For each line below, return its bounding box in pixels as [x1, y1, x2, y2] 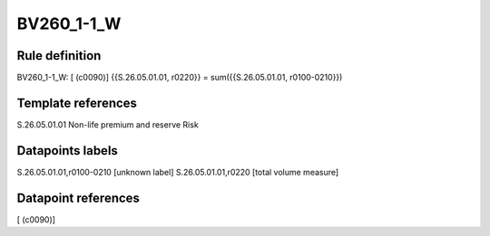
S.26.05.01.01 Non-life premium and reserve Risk [16, 118, 199, 130]
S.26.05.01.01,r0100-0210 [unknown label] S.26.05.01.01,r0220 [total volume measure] [16, 166, 339, 177]
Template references [16, 95, 138, 110]
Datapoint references [16, 190, 141, 205]
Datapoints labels [16, 143, 118, 158]
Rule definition [16, 48, 102, 63]
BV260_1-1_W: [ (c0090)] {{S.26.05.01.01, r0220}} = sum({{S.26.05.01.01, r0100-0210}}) [16, 72, 343, 83]
